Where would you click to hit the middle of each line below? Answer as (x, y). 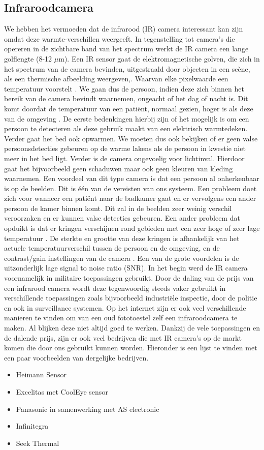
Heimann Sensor (41, 374)
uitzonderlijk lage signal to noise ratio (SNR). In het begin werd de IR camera (126, 268)
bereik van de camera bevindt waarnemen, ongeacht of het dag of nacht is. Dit (126, 98)
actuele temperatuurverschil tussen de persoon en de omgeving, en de (112, 248)
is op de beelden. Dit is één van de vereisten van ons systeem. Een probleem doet (130, 188)
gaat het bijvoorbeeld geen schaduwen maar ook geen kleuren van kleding (119, 168)
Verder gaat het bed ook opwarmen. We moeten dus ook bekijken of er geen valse (131, 138)
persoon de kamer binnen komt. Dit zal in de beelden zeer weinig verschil (118, 208)
